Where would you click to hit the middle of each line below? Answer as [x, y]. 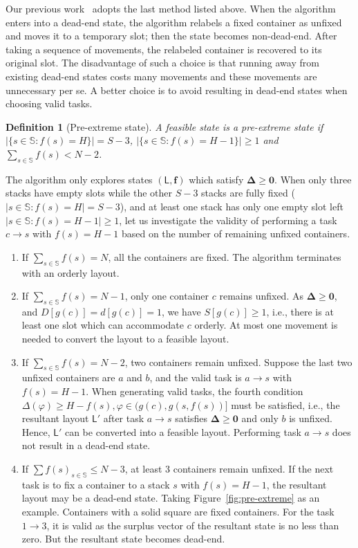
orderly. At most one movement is [266, 325]
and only [260, 418]
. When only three [313, 179]
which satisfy [216, 179]
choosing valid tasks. [49, 103]
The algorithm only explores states [79, 179]
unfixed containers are [68, 377]
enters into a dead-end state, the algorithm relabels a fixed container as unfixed [174, 22]
